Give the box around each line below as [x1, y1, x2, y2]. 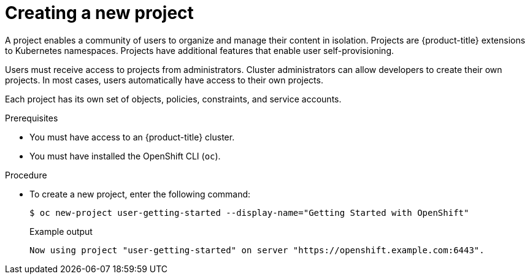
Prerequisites [5, 112, 58, 123]
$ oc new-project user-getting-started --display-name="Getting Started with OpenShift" [29, 207, 469, 218]
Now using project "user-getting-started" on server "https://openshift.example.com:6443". [29, 245, 485, 255]
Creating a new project [5, 2, 194, 23]
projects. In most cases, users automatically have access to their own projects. [5, 74, 323, 85]
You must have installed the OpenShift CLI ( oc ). [29, 150, 221, 161]
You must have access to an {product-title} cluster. [29, 131, 235, 142]
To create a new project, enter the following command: [29, 188, 251, 199]
